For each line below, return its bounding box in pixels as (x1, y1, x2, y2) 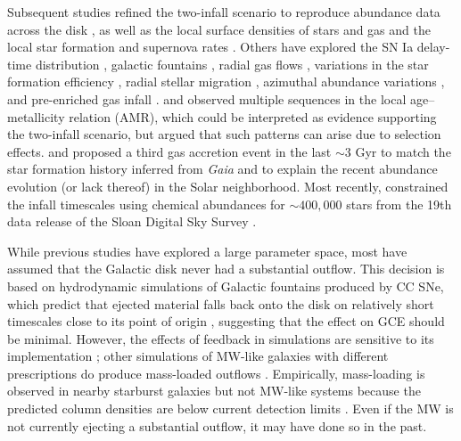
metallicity (7, 107, 65, 126)
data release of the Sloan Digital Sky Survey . (7, 212, 257, 231)
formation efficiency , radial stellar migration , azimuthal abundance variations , (7, 72, 445, 91)
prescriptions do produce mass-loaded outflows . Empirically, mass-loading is (7, 363, 425, 382)
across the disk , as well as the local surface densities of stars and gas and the (7, 20, 431, 38)
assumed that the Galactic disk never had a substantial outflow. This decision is (7, 259, 445, 278)
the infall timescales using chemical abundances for (7, 194, 285, 213)
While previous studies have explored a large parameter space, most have (7, 241, 407, 260)
